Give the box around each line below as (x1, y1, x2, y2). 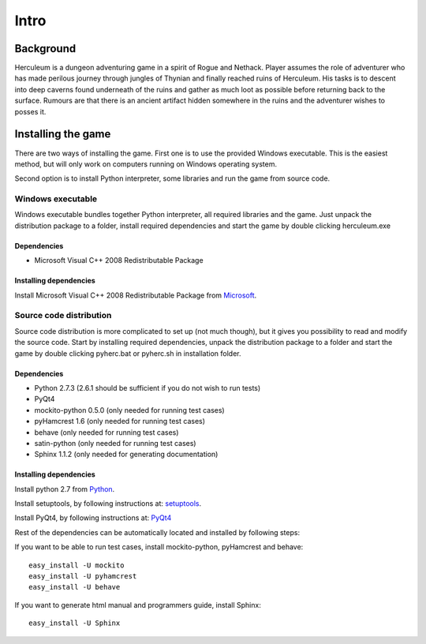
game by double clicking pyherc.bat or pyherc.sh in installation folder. (14, 348, 241, 358)
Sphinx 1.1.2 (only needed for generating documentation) (34, 450, 219, 459)
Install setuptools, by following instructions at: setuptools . (14, 499, 202, 508)
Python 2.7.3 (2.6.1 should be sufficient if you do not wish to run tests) (34, 383, 261, 392)
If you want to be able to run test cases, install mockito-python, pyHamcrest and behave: (14, 542, 304, 552)
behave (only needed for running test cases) (34, 427, 179, 437)
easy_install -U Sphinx (28, 619, 121, 627)
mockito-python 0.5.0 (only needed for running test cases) (34, 405, 225, 414)
